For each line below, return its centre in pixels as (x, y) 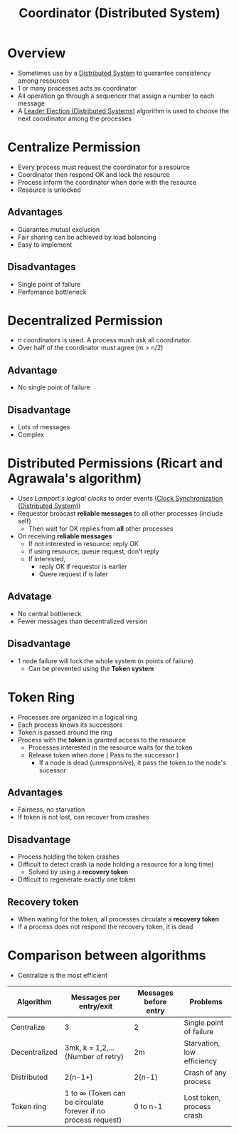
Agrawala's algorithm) (75, 479)
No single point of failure (54, 387)
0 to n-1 (148, 1106)
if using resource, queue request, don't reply (94, 551)
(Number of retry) (94, 1056)
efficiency (200, 1061)
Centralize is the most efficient (63, 975)
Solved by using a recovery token (78, 872)
